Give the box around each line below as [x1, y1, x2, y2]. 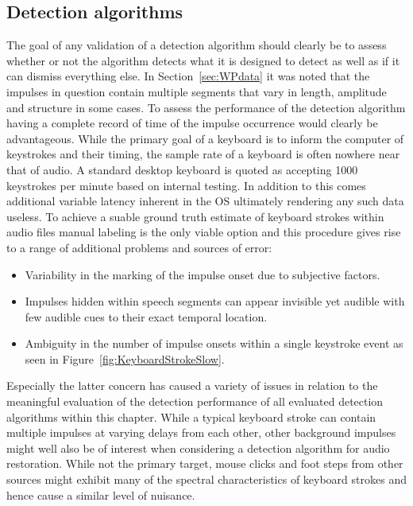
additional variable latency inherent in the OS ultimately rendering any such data [6, 193, 404, 209]
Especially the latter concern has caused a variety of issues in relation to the [6, 377, 378, 394]
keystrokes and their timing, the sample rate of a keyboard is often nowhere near [6, 146, 400, 162]
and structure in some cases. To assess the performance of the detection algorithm [6, 99, 406, 115]
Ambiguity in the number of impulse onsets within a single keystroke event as [25, 335, 403, 352]
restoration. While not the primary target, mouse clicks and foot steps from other [6, 455, 403, 472]
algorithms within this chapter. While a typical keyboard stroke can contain [6, 408, 376, 425]
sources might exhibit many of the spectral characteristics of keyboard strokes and [6, 471, 407, 488]
